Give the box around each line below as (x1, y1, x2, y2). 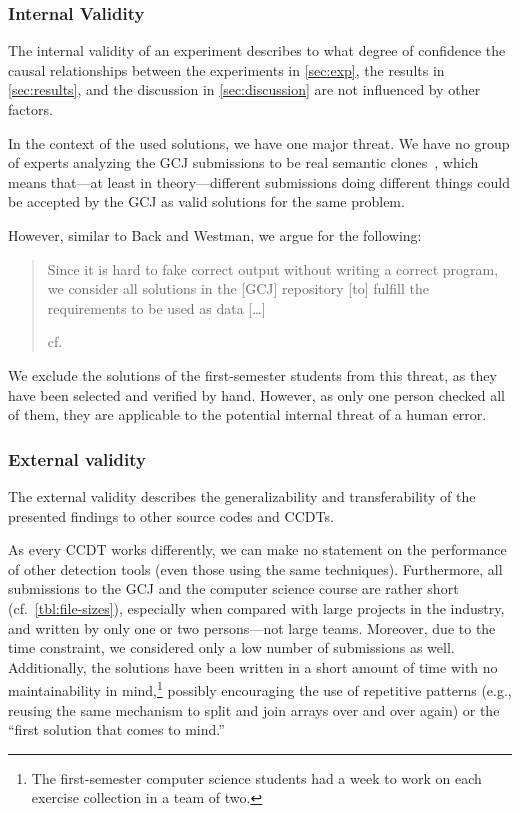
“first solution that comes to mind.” (8, 719, 225, 740)
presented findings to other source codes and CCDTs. (8, 505, 334, 526)
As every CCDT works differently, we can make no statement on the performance (8, 539, 507, 560)
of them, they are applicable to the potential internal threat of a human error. (8, 404, 487, 425)
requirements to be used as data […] (47, 297, 266, 318)
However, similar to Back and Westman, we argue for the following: (8, 224, 422, 245)
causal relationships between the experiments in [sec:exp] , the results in (8, 59, 445, 80)
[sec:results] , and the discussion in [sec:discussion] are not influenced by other (8, 79, 481, 100)
